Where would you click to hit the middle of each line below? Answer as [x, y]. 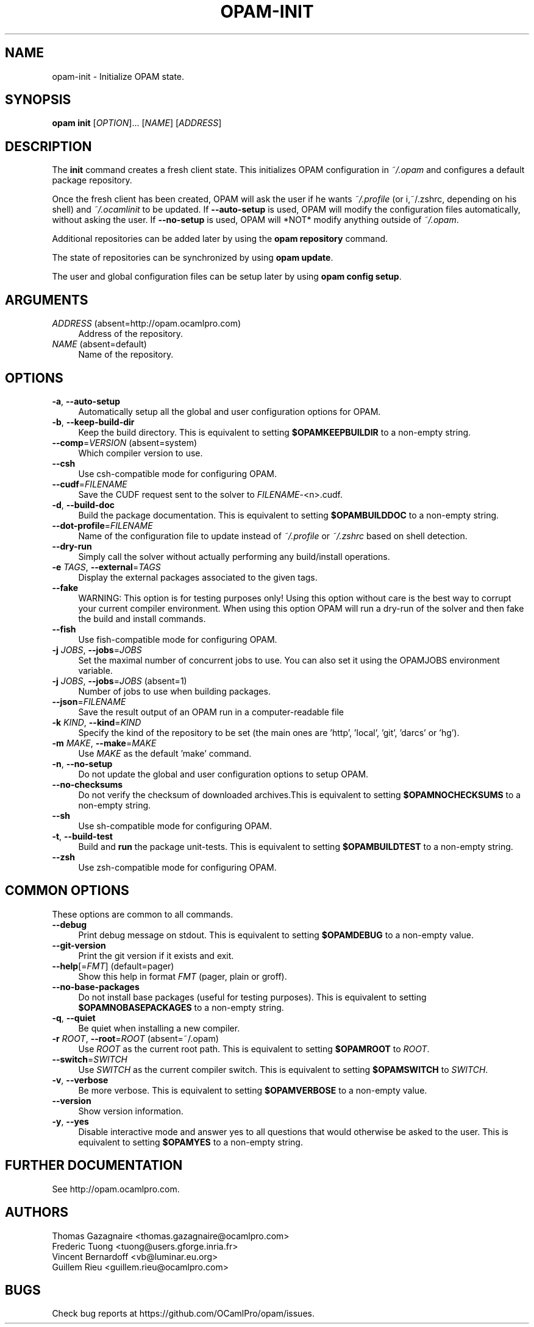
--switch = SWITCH [90, 1059]
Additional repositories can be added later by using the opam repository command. [220, 239]
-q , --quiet [74, 1017]
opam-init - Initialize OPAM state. [118, 76]
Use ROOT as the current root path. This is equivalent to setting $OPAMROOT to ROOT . [254, 1049]
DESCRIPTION [48, 146]
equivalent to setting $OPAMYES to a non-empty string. [190, 1142]
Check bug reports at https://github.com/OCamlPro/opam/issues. [183, 1314]
